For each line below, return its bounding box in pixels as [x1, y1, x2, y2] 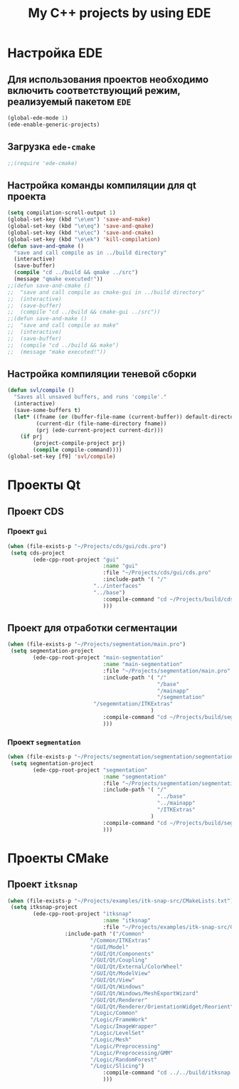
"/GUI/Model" [90, 943, 129, 951]
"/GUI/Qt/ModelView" [90, 970, 152, 977]
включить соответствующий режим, [7, 84, 181, 97]
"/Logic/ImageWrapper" [90, 1023, 158, 1030]
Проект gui [7, 527, 48, 537]
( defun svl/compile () [7, 386, 75, 394]
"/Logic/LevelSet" [90, 1030, 144, 1037]
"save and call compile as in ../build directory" [14, 249, 167, 256]
